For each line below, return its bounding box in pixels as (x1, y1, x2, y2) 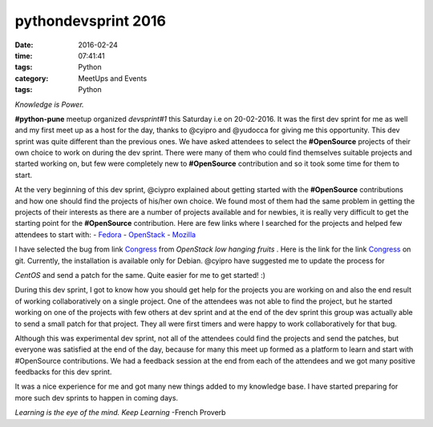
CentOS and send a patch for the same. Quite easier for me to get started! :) (14, 270, 266, 280)
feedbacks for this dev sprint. (14, 367, 112, 377)
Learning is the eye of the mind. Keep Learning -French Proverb (14, 408, 226, 417)
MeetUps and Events (78, 73, 148, 83)
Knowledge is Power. (14, 99, 84, 109)
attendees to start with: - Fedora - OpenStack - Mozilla (14, 229, 196, 240)
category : (14, 73, 49, 83)
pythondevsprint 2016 (14, 12, 166, 30)
